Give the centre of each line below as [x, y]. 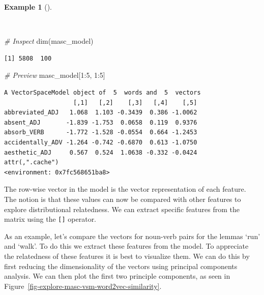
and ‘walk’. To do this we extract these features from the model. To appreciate [126, 246]
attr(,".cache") [32, 163]
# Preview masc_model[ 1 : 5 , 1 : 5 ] [55, 75]
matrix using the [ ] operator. [50, 219]
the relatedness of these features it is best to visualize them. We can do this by [127, 256]
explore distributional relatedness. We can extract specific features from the [122, 209]
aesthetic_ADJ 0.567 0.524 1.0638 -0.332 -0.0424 [101, 152]
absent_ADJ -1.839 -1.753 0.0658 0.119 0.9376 [101, 122]
